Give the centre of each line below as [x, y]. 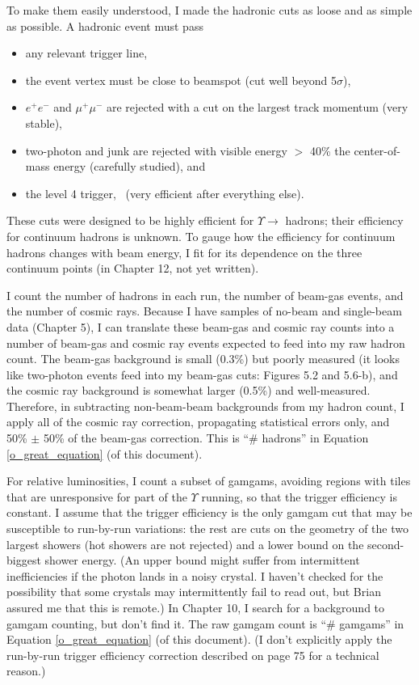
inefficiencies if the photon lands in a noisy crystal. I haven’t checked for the [195, 575]
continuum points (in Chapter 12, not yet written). [133, 268]
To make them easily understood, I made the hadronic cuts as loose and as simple [209, 10]
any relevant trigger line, [86, 53]
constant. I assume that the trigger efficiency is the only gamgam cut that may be [209, 512]
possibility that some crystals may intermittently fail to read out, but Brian [194, 592]
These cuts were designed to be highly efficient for [130, 220]
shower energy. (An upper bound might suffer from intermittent [202, 560]
